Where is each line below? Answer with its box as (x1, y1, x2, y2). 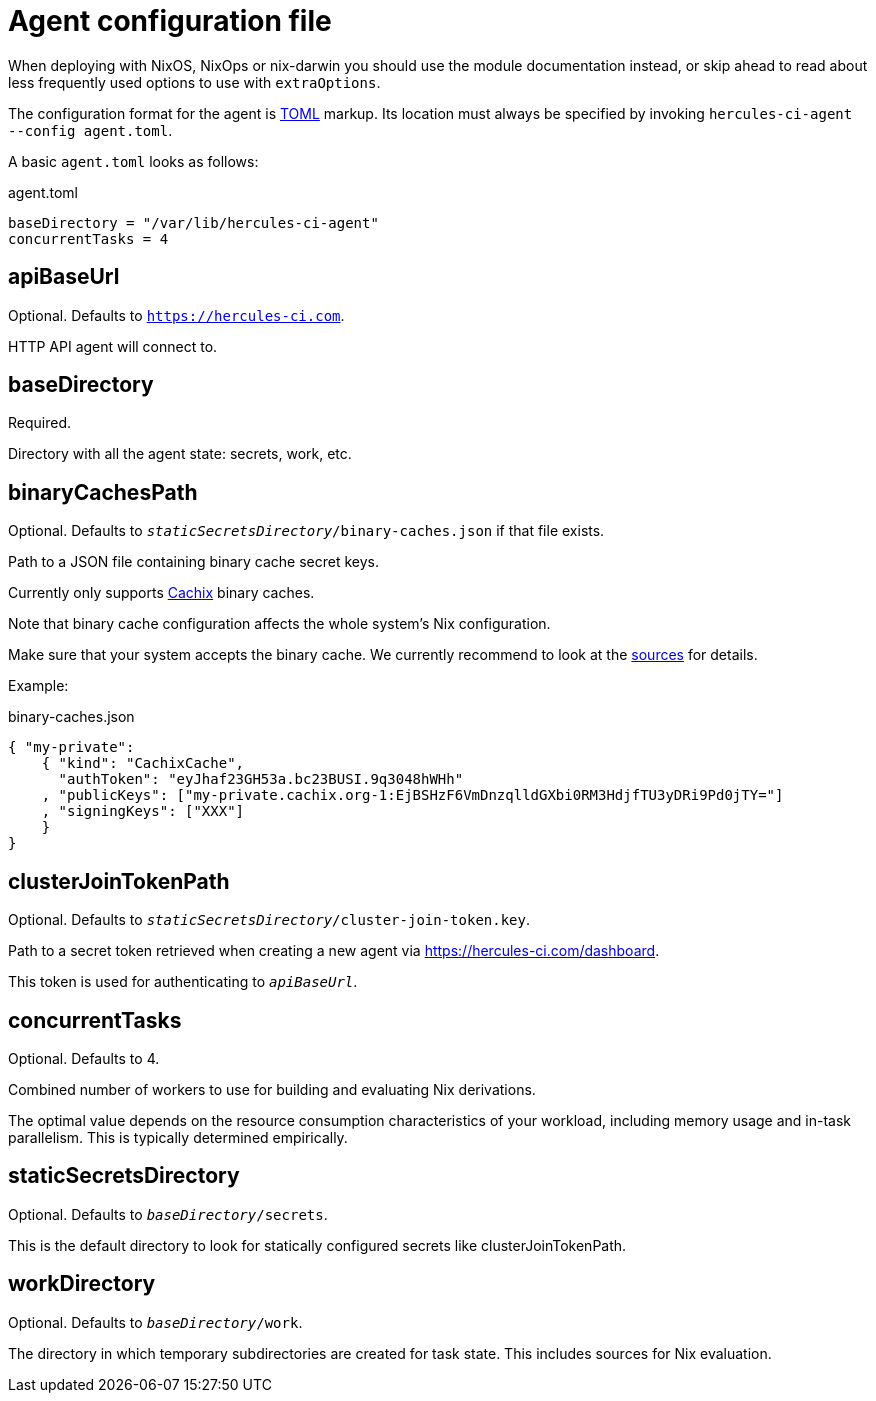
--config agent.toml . (8, 121, 173, 139)
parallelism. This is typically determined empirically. (8, 1128, 348, 1146)
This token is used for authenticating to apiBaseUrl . (8, 973, 358, 991)
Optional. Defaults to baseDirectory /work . (8, 1313, 303, 1331)
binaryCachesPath (8, 479, 198, 505)
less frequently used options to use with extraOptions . (8, 73, 381, 91)
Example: (8, 677, 69, 695)
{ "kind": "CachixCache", (41, 755, 245, 772)
